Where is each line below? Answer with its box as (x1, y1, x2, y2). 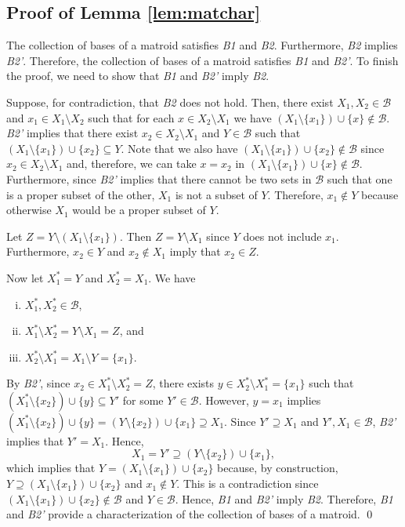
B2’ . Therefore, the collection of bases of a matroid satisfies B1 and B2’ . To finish (6, 52, 399, 68)
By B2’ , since (6, 375, 71, 391)
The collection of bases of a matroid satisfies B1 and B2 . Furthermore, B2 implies (6, 37, 398, 53)
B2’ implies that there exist (6, 125, 139, 141)
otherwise (6, 202, 52, 218)
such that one (327, 170, 392, 187)
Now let (6, 269, 44, 285)
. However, (198, 391, 249, 408)
